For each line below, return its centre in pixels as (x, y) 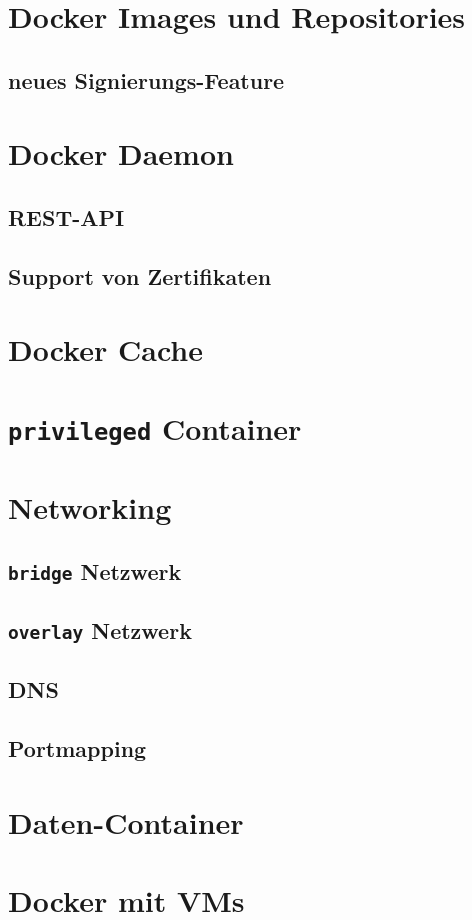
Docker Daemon (121, 153)
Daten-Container (126, 821)
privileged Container (155, 427)
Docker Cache (105, 349)
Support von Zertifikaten (140, 275)
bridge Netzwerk (95, 570)
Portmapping (77, 748)
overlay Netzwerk (100, 630)
